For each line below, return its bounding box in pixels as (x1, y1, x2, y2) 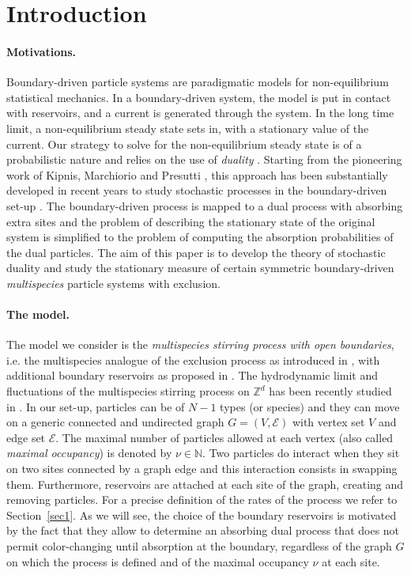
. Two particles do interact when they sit (202, 444, 400, 461)
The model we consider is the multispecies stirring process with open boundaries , (6, 336, 394, 353)
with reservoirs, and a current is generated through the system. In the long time (6, 104, 394, 121)
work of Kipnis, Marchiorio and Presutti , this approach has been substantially (6, 166, 388, 183)
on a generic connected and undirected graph (6, 414, 224, 430)
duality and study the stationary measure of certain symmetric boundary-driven (6, 259, 394, 276)
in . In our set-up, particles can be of (6, 398, 185, 414)
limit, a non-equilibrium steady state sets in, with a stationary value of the (6, 119, 369, 136)
